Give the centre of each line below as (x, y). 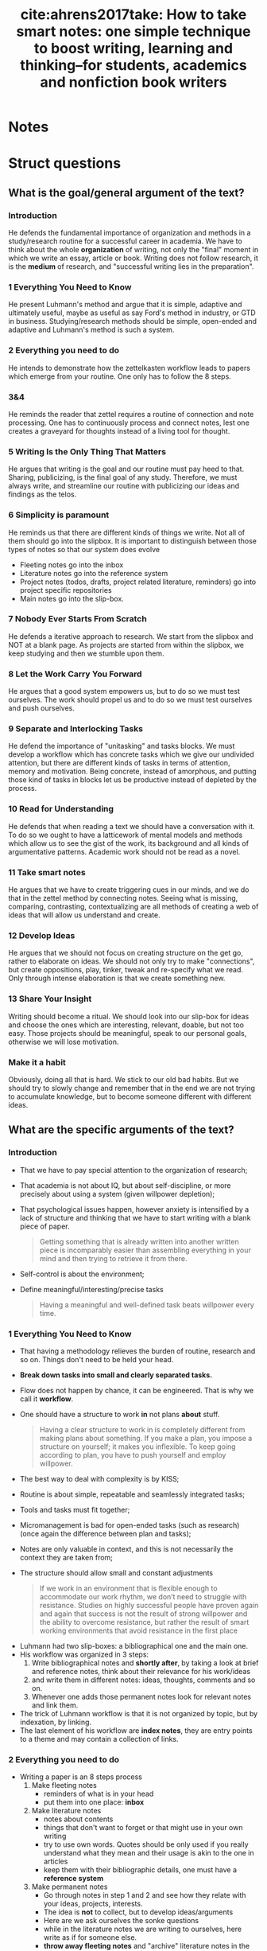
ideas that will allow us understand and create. (84, 915)
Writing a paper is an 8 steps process (81, 1777)
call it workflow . (46, 1399)
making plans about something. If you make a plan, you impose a (146, 1438)
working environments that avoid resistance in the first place (139, 1630)
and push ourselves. (42, 708)
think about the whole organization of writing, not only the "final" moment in (133, 250)
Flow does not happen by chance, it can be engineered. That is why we (137, 1390)
